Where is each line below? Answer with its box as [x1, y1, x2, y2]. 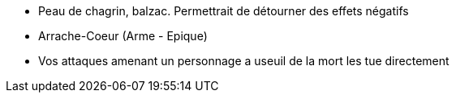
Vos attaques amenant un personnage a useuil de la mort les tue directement [38, 54, 450, 68]
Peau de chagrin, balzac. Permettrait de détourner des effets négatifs [38, 4, 409, 18]
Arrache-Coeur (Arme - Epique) [38, 29, 208, 43]
